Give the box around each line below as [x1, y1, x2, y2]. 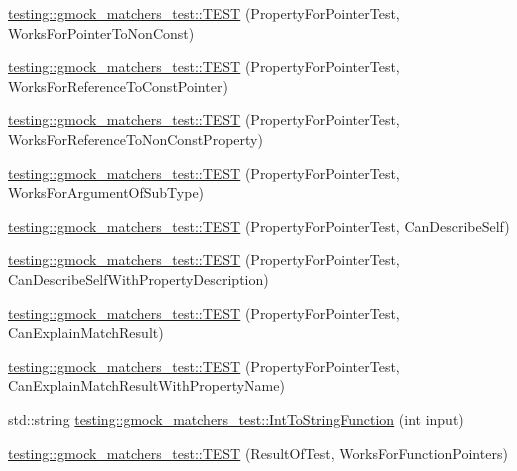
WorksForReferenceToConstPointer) [8, 75, 228, 96]
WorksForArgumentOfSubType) [8, 182, 205, 203]
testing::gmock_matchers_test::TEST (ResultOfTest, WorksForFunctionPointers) [8, 442, 508, 463]
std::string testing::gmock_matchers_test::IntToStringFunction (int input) [8, 408, 464, 429]
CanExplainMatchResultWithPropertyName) [8, 375, 285, 396]
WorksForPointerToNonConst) [8, 22, 195, 43]
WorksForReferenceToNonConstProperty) [8, 128, 263, 149]
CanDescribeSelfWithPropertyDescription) [8, 268, 269, 289]
